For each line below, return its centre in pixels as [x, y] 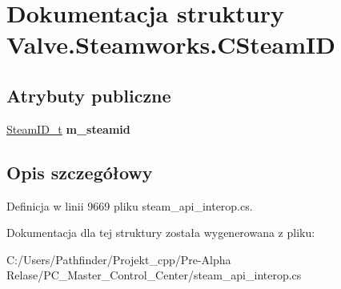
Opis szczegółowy [80, 172]
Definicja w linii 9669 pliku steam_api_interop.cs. [130, 205]
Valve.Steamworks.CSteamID [171, 44]
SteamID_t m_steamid [68, 128]
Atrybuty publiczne [89, 95]
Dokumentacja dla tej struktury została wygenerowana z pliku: [161, 233]
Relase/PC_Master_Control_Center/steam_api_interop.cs [154, 275]
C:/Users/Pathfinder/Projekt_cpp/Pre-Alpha [119, 259]
